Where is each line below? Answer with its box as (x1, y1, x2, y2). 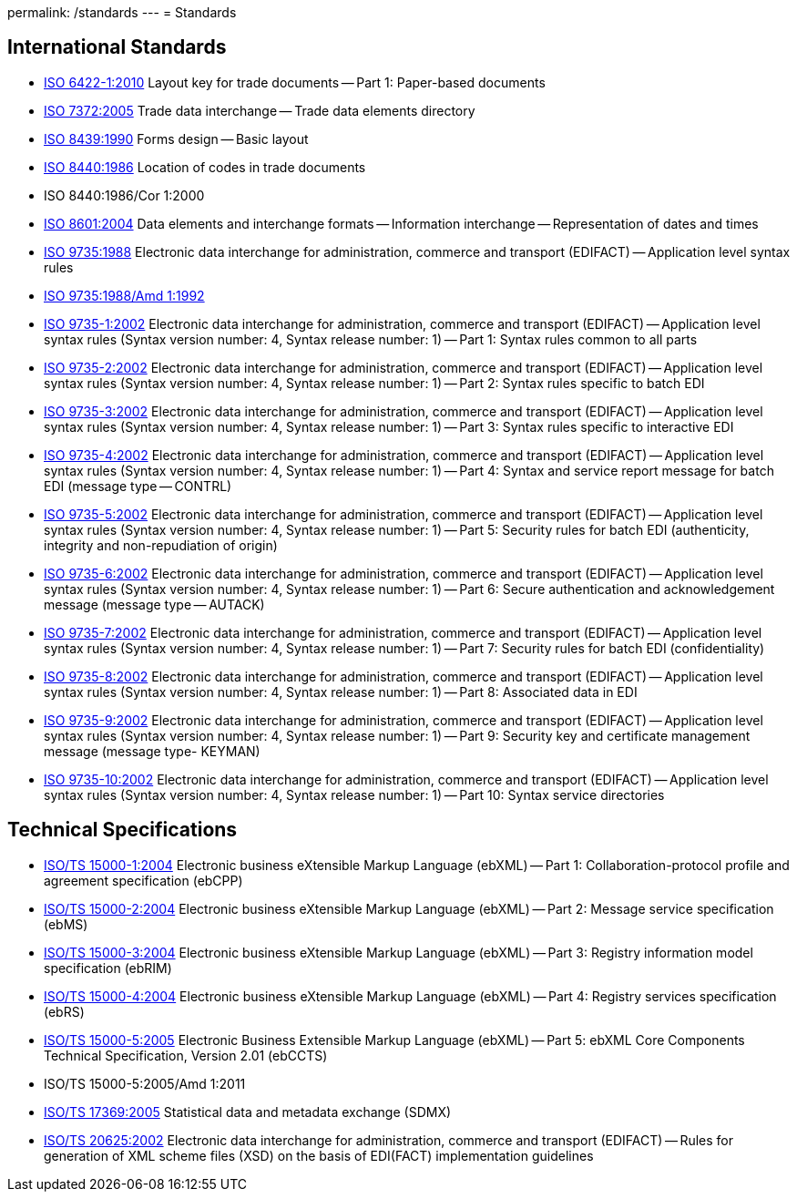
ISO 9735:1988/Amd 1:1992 (44, 287, 205, 303)
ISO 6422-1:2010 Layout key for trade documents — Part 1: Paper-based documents (44, 74, 546, 90)
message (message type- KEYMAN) (44, 743, 261, 759)
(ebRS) (44, 1003, 85, 1020)
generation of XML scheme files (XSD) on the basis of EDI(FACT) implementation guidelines (44, 1147, 594, 1163)
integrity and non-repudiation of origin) (44, 537, 278, 553)
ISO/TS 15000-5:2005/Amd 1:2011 (44, 1075, 246, 1091)
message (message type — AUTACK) (44, 596, 265, 612)
